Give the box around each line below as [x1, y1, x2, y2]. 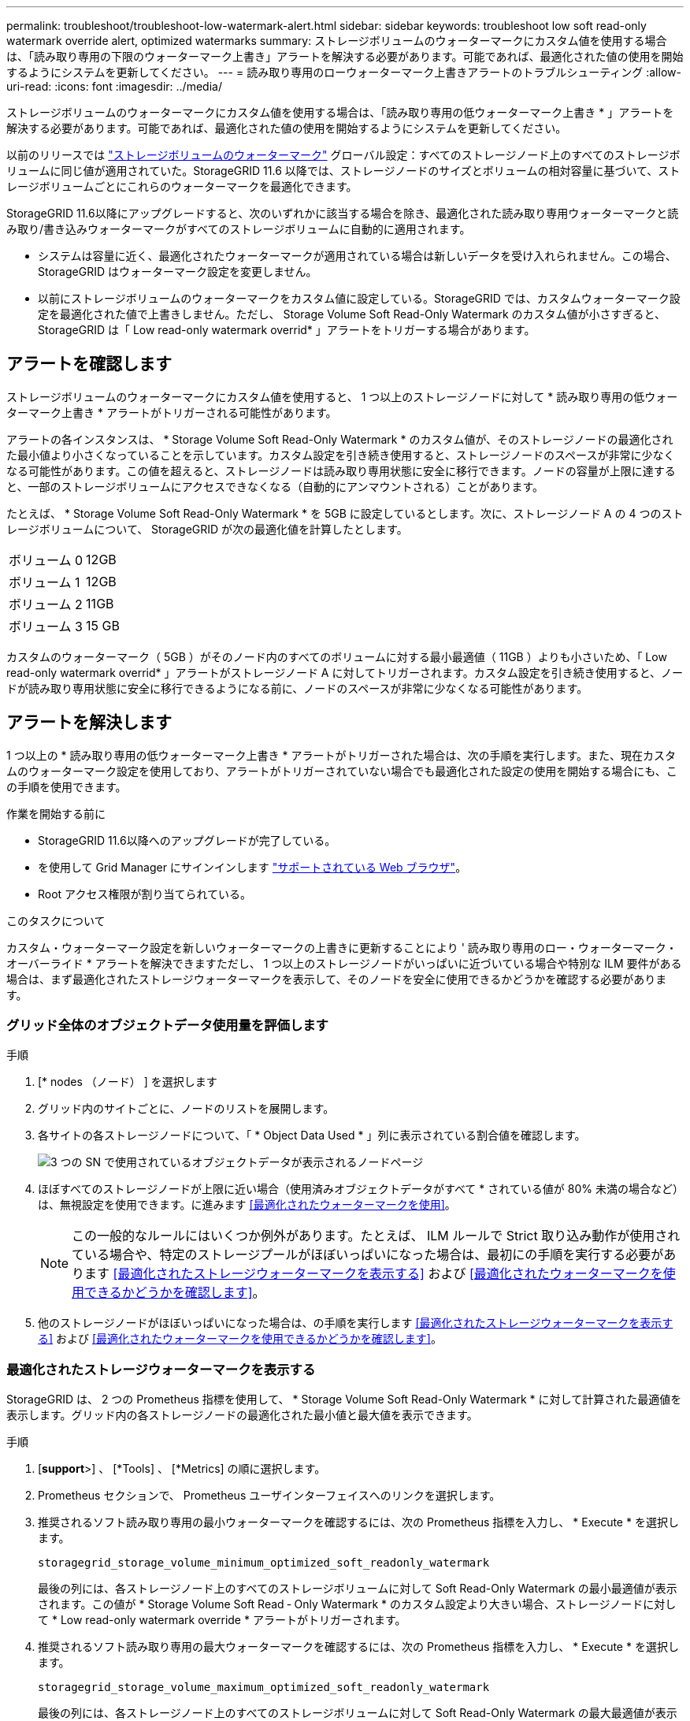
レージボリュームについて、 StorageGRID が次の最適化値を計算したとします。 [6, 522, 408, 536]
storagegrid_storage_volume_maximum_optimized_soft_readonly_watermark [38, 1681, 490, 1694]
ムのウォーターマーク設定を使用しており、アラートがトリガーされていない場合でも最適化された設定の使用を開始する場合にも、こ [6, 764, 677, 778]
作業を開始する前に [6, 806, 106, 820]
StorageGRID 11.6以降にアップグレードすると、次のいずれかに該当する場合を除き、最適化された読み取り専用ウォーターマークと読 [6, 206, 679, 220]
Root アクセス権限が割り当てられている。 [38, 887, 251, 901]
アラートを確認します [6, 354, 172, 374]
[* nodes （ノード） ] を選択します [38, 1075, 217, 1089]
